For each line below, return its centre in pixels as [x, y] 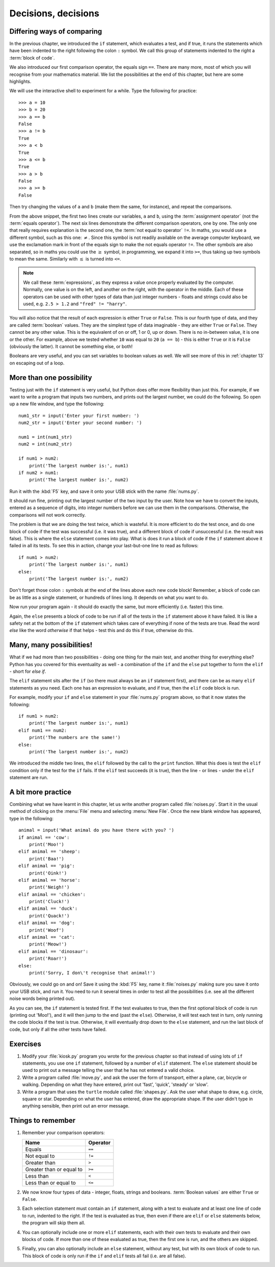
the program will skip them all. [54, 1223]
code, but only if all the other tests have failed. [58, 1029]
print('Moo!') [47, 844]
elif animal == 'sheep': [49, 852]
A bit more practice [40, 792]
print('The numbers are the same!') [75, 737]
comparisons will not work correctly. [48, 515]
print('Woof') [47, 930]
